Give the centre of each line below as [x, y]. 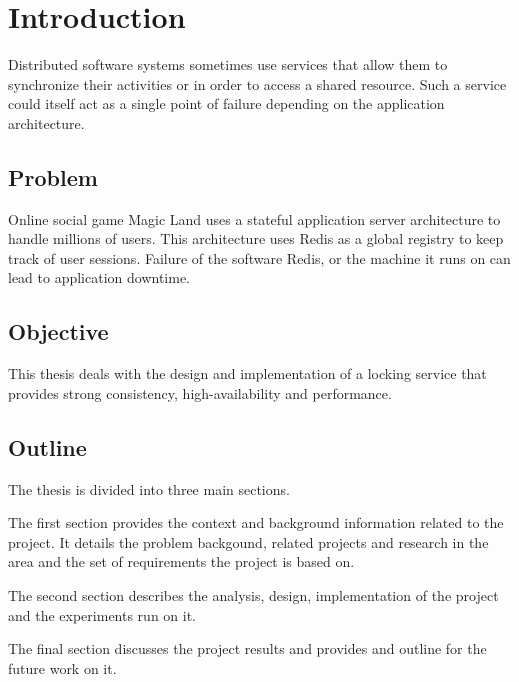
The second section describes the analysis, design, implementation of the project [253, 595]
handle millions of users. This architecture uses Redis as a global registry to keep [256, 238]
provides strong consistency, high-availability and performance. [200, 392]
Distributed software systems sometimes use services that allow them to [228, 64]
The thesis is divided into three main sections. [149, 488]
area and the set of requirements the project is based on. [181, 561]
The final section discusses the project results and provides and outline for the [247, 648]
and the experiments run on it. [102, 614]
